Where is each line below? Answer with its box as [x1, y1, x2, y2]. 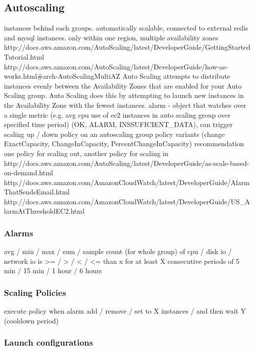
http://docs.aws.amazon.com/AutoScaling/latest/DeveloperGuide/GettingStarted [4, 42, 251, 52]
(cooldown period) [4, 315, 59, 325]
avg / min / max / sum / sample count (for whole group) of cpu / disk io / [4, 246, 232, 256]
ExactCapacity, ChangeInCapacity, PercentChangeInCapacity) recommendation [4, 138, 244, 149]
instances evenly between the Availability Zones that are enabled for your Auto [4, 80, 242, 91]
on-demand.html [4, 167, 53, 178]
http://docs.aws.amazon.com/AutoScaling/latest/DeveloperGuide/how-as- [4, 61, 228, 71]
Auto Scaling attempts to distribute [122, 71, 230, 81]
